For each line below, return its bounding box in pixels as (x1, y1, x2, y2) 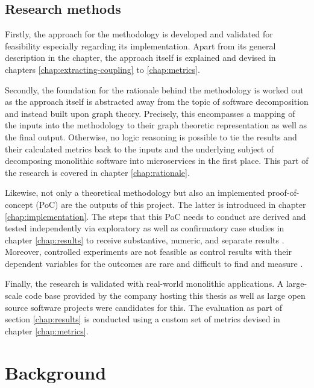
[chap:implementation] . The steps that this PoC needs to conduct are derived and (5, 210, 306, 222)
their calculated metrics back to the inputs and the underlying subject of (5, 142, 274, 155)
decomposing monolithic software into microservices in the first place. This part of (5, 154, 309, 167)
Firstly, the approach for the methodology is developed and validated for (5, 28, 273, 40)
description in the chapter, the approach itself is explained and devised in (5, 51, 276, 64)
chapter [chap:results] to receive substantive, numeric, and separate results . (5, 233, 284, 246)
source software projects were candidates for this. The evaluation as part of (5, 301, 282, 313)
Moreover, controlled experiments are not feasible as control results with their (5, 245, 292, 258)
